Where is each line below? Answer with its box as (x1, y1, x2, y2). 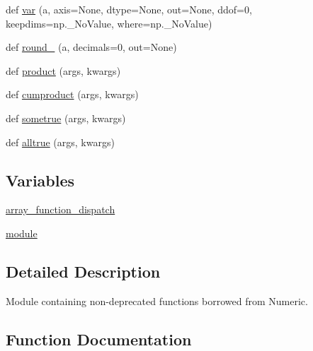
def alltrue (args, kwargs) (6, 134, 115, 149)
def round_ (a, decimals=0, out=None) (6, 40, 177, 54)
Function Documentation (6, 328, 192, 350)
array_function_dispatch (6, 202, 115, 217)
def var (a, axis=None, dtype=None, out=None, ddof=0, (6, 2, 252, 16)
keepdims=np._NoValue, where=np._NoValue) (6, 16, 212, 30)
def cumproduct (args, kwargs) (6, 87, 139, 102)
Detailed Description (6, 260, 161, 282)
